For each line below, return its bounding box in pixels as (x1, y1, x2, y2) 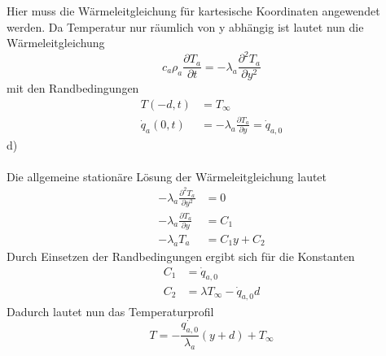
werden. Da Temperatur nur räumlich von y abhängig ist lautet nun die (7, 18, 364, 35)
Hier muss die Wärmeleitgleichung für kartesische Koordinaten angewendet (7, 2, 380, 19)
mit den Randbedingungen (7, 80, 139, 97)
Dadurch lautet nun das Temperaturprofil (7, 302, 214, 319)
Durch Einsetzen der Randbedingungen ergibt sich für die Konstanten (7, 247, 355, 264)
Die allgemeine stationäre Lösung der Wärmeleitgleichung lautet (7, 167, 327, 185)
